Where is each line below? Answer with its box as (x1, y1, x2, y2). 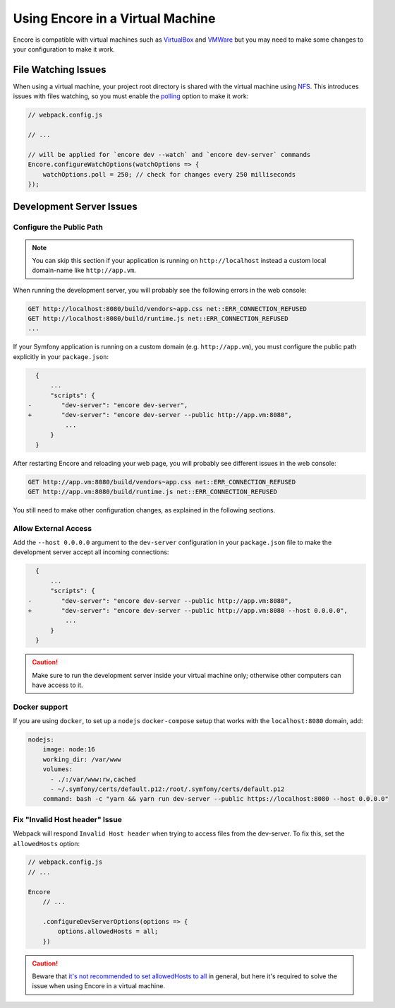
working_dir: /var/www (42, 755, 121, 763)
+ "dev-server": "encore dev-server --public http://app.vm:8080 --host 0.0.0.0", (28, 606, 348, 614)
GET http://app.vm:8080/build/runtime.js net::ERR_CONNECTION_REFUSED (28, 488, 278, 496)
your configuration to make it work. (13, 45, 116, 53)
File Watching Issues (13, 64, 107, 76)
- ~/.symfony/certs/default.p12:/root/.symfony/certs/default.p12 (50, 785, 285, 793)
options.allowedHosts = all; (57, 927, 159, 936)
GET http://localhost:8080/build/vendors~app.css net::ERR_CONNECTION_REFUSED (28, 305, 307, 312)
